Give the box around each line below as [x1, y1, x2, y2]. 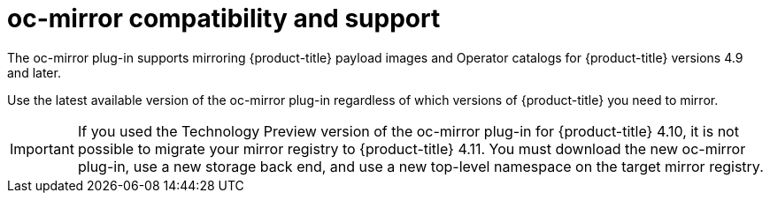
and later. [7, 64, 61, 80]
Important [10, 139, 74, 158]
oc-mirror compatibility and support [7, 4, 441, 33]
